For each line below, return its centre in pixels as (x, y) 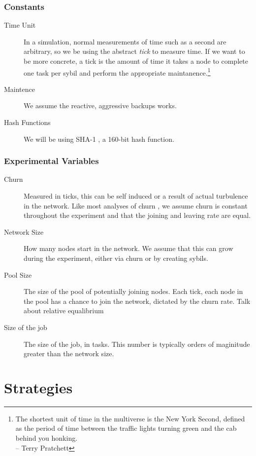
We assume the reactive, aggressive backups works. (100, 105)
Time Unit (20, 25)
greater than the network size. (69, 353)
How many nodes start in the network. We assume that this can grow (128, 248)
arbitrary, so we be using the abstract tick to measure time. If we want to (134, 51)
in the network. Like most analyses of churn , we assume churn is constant (136, 205)
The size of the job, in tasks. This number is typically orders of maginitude (137, 344)
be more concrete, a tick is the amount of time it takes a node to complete (136, 61)
